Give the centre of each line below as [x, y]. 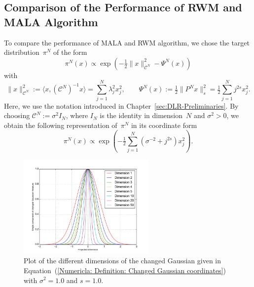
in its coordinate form [164, 125]
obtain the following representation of [61, 125]
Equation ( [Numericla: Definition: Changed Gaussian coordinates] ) [125, 270]
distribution [22, 52]
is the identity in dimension [141, 115]
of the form [70, 52]
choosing [17, 115]
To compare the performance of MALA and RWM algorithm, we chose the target [127, 42]
